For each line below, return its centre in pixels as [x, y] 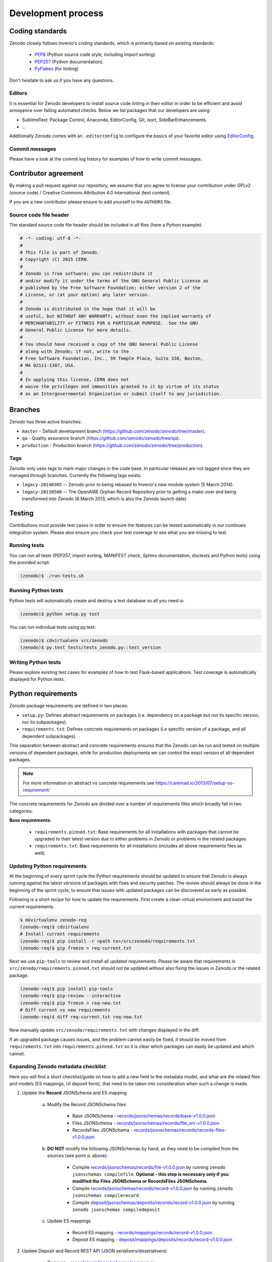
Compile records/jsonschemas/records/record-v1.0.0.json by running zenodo [153, 1188]
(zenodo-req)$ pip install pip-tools [66, 989]
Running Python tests [36, 591]
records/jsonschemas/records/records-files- [180, 1130]
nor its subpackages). [45, 722]
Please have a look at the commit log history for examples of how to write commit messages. [106, 159]
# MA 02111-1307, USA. [48, 365]
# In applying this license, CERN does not [75, 380]
